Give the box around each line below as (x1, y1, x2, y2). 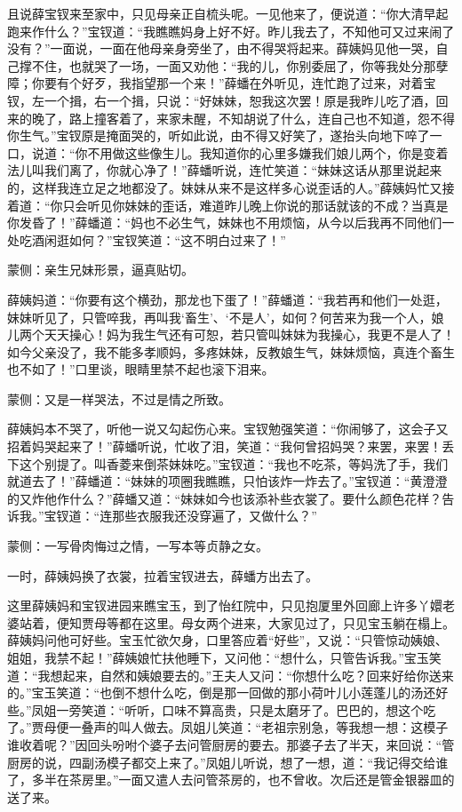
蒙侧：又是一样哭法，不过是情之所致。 (7, 389, 231, 408)
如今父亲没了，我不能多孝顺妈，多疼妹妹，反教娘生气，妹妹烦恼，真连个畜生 (7, 342, 455, 361)
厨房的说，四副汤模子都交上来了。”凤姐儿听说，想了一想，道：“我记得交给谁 (7, 752, 449, 771)
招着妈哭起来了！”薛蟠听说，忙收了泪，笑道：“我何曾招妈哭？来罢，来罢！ (7, 437, 442, 456)
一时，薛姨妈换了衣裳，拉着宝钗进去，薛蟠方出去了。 (7, 566, 318, 585)
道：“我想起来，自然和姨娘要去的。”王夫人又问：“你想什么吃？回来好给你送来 (7, 665, 454, 684)
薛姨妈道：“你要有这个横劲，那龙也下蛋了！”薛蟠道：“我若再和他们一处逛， (7, 290, 448, 308)
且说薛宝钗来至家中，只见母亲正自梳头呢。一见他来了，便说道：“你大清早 (7, 4, 436, 22)
